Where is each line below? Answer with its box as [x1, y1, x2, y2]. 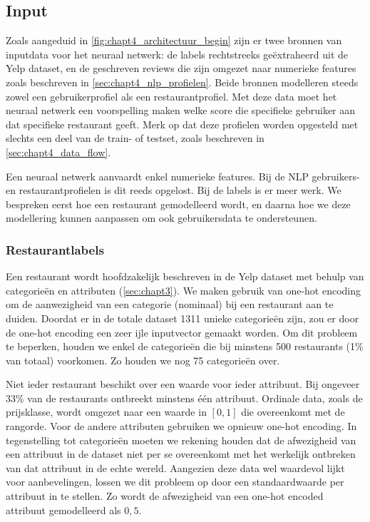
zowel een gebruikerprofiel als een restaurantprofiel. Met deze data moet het [6, 88, 337, 103]
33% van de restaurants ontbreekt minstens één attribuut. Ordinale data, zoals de [6, 390, 363, 405]
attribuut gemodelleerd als [6, 502, 121, 517]
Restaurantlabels [6, 240, 104, 258]
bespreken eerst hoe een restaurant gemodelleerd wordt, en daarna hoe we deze [6, 196, 351, 211]
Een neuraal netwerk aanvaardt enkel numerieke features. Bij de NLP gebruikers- [6, 168, 360, 183]
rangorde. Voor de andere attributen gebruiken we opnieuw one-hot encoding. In [6, 419, 357, 434]
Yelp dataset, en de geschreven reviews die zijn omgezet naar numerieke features [6, 61, 356, 76]
